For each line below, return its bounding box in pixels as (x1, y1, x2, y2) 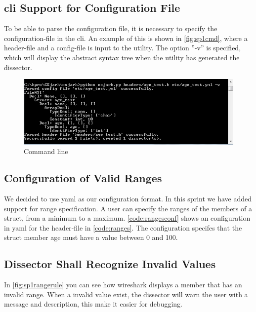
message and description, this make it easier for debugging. (4, 299, 182, 309)
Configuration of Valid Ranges (4, 170, 162, 186)
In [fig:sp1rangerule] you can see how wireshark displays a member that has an (4, 279, 242, 290)
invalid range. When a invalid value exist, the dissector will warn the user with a (4, 289, 248, 299)
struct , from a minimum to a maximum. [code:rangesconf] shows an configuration (4, 213, 251, 223)
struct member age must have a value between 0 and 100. (4, 232, 178, 242)
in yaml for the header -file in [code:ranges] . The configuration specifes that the (4, 222, 242, 233)
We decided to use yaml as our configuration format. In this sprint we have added (4, 194, 252, 204)
